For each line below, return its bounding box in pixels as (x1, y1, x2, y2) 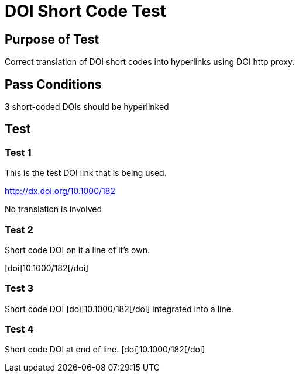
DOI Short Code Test (5, 1, 167, 21)
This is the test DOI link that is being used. (5, 168, 167, 178)
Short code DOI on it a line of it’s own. (5, 244, 150, 255)
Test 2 (5, 223, 33, 236)
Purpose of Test (5, 32, 99, 47)
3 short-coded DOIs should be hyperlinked (5, 102, 169, 112)
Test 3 (5, 282, 33, 295)
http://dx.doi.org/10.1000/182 (5, 186, 115, 196)
